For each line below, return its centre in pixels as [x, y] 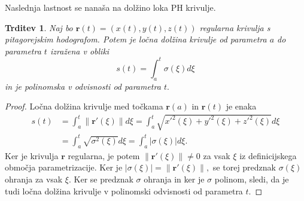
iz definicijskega [268, 155]
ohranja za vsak [34, 179]
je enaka [241, 106]
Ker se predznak [104, 179]
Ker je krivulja [32, 155]
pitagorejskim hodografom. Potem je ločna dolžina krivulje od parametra [136, 39]
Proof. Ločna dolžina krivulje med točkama [84, 106]
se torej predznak [244, 167]
